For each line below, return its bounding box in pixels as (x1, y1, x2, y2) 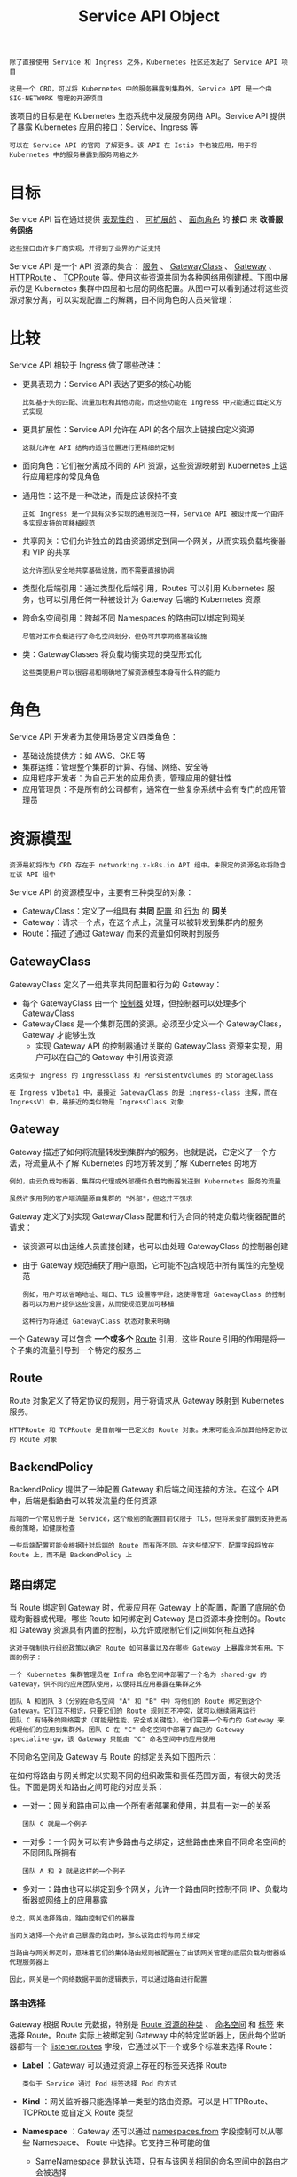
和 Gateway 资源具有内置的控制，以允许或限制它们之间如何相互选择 (9, 1625, 255, 1635)
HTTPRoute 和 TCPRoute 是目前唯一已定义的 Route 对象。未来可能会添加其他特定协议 (9, 1426, 288, 1435)
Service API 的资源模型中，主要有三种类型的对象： (9, 886, 194, 898)
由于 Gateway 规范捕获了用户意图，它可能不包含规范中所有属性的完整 (21, 1259, 277, 1271)
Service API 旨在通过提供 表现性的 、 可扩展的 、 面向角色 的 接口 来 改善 (9, 214, 276, 225)
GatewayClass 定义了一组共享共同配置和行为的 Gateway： (9, 978, 223, 989)
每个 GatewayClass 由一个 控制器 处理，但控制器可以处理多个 (21, 997, 246, 1009)
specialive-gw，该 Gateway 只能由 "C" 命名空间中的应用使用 (9, 1735, 215, 1744)
